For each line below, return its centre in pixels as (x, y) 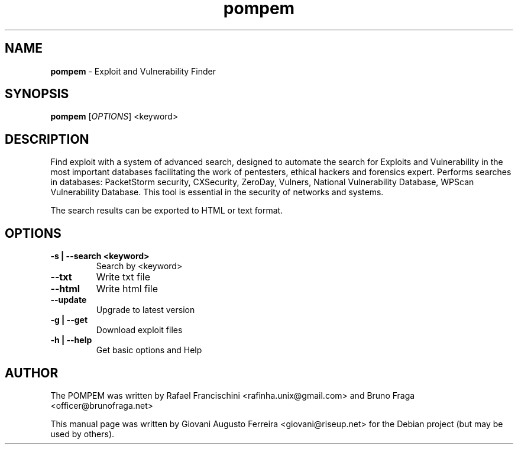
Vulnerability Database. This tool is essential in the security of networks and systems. (217, 192)
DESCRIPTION (47, 139)
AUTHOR (32, 373)
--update (69, 300)
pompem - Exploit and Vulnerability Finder (133, 71)
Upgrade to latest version (145, 310)
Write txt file (123, 277)
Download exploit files (139, 330)
